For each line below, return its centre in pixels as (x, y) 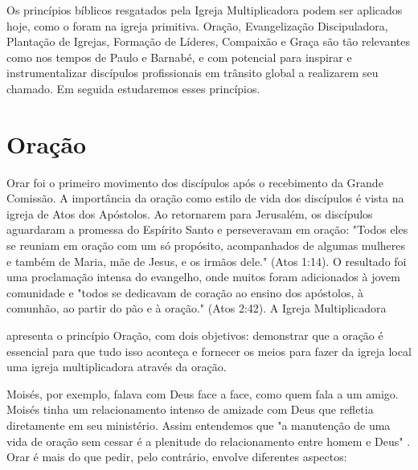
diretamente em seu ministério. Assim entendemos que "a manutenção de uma (199, 425)
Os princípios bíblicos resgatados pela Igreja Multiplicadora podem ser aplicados (205, 10)
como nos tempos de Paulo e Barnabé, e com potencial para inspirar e (179, 57)
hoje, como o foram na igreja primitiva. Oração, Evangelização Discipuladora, (197, 25)
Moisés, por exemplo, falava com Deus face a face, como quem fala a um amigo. (203, 393)
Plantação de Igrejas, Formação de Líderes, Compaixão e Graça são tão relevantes (209, 41)
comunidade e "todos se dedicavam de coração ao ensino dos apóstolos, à (185, 292)
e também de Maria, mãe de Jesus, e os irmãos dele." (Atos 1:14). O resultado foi (207, 261)
